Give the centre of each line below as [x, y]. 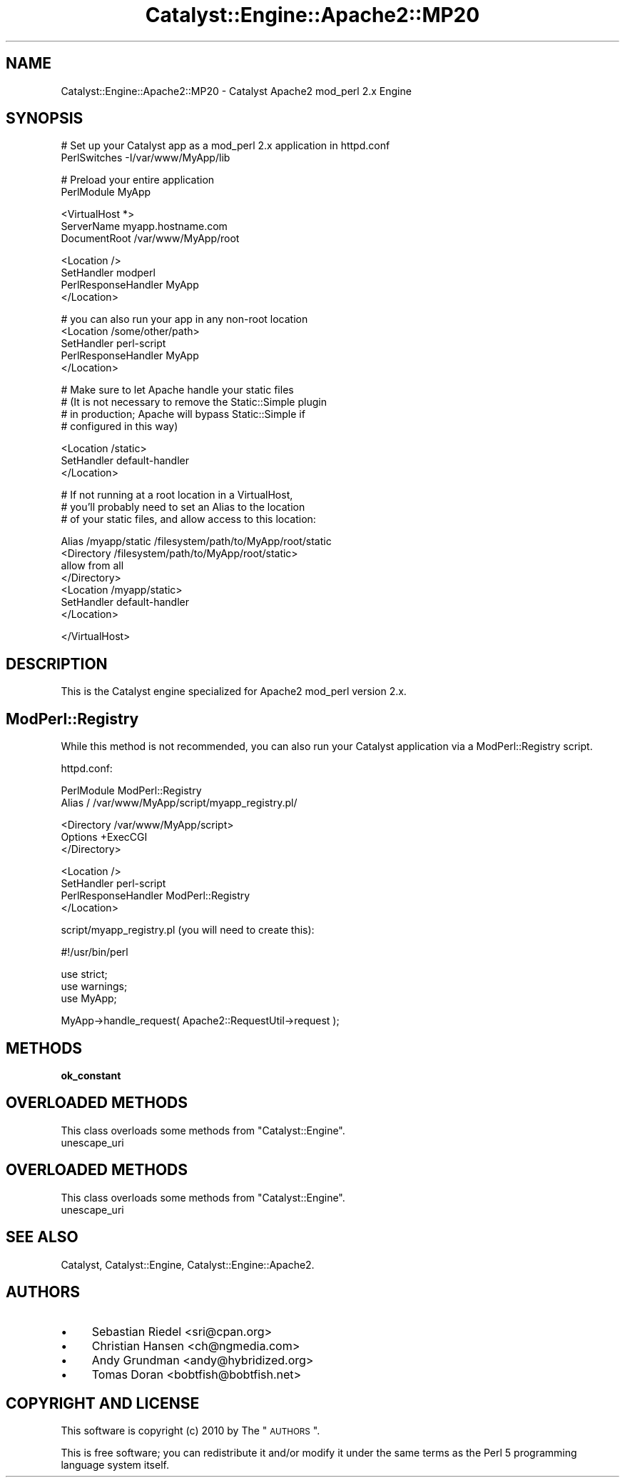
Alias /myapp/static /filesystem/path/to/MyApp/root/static [196, 541]
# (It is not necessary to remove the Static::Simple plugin [194, 402]
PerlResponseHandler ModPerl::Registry [156, 896]
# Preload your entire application [138, 180]
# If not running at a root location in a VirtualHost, [177, 495]
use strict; [84, 974]
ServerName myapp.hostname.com [144, 226]
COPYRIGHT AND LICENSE [103, 1403]
